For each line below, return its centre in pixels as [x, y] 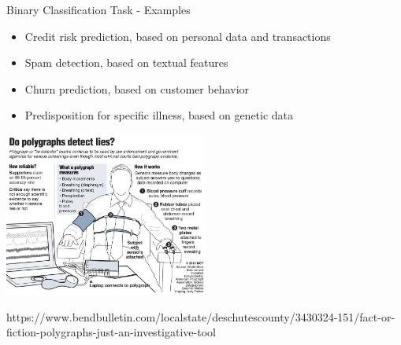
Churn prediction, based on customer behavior [137, 88]
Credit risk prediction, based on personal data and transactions [178, 36]
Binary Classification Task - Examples [98, 9]
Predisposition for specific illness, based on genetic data [159, 115]
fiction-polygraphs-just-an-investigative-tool [111, 332]
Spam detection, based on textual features [126, 62]
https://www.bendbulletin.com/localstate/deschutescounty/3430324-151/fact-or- [201, 316]
